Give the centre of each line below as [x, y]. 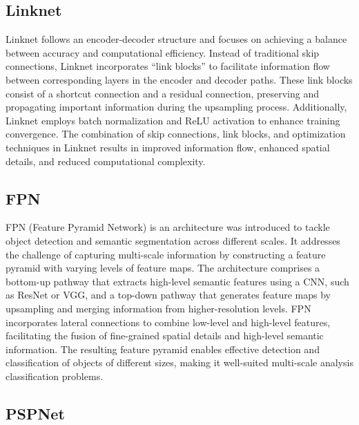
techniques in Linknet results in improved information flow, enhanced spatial [168, 147]
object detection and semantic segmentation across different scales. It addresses [173, 240]
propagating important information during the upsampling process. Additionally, [176, 107]
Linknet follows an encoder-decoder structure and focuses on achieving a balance [176, 39]
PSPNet [35, 413]
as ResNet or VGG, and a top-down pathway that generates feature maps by [168, 295]
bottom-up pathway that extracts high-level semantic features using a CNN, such [177, 281]
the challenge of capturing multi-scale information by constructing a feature [166, 254]
